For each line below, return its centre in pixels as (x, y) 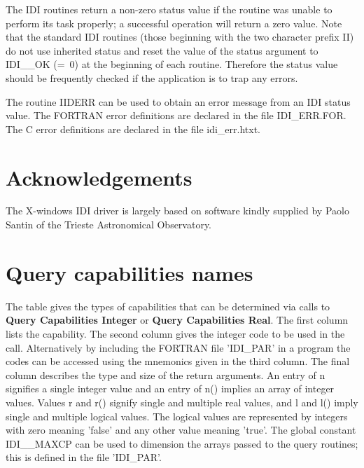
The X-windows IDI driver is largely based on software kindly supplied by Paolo (177, 211)
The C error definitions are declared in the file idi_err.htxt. (133, 129)
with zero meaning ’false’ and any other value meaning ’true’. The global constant (181, 430)
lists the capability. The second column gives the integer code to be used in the (175, 333)
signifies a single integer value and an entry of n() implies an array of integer (170, 388)
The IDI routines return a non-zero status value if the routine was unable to (169, 9)
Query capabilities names (129, 272)
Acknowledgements (99, 177)
